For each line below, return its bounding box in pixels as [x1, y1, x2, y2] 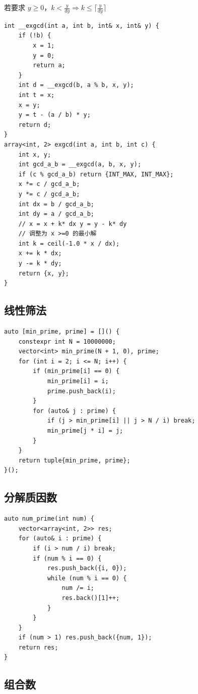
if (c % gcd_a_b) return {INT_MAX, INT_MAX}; [18, 170, 174, 178]
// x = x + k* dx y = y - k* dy [18, 220, 127, 227]
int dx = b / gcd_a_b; [18, 200, 94, 208]
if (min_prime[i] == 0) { [33, 367, 120, 375]
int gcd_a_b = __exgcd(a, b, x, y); [18, 161, 142, 168]
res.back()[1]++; [61, 594, 120, 602]
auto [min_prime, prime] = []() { [4, 328, 120, 336]
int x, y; [18, 151, 51, 158]
